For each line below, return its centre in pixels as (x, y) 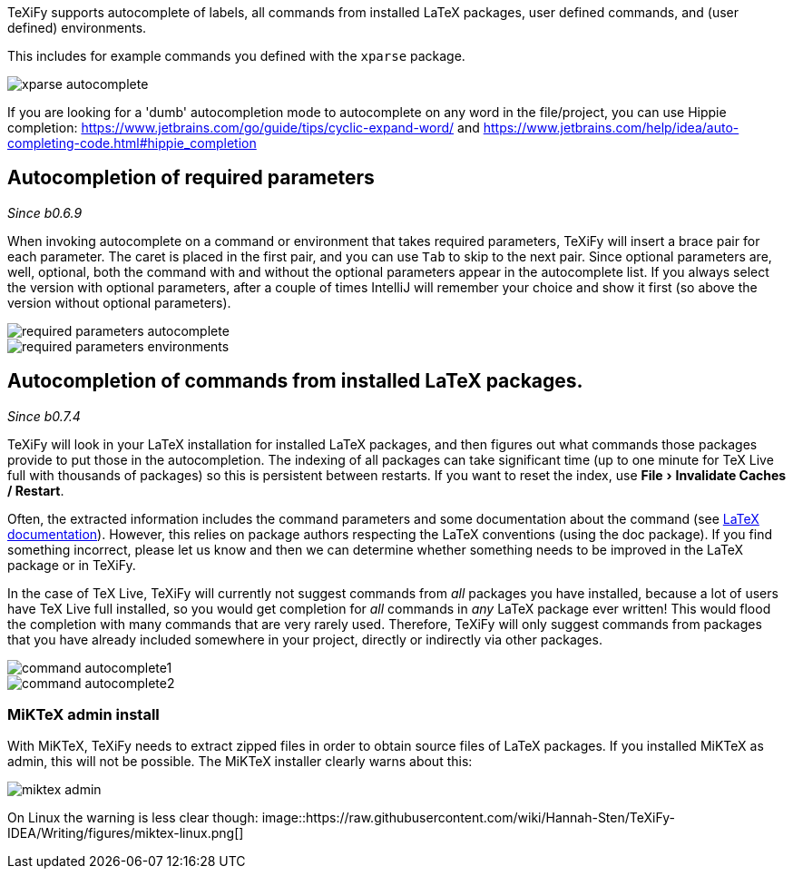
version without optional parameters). (119, 302)
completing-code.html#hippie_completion (132, 143)
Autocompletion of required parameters (191, 178)
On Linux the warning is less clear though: (133, 818)
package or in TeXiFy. (72, 565)
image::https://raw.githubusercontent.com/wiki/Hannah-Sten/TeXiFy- (468, 818)
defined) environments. (77, 28)
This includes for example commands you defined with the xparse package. (236, 56)
